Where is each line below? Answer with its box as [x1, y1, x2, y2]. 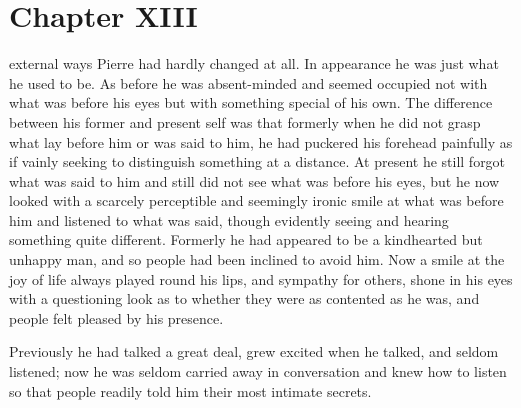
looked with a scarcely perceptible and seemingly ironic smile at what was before [9, 190, 504, 211]
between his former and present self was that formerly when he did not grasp [9, 111, 481, 132]
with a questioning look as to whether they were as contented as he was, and [9, 288, 480, 309]
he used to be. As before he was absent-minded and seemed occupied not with [9, 72, 488, 93]
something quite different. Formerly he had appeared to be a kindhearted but [9, 229, 483, 250]
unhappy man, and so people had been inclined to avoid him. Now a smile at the [9, 249, 505, 270]
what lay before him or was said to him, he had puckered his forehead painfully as [9, 131, 513, 152]
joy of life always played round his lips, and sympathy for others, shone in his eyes [9, 268, 513, 289]
